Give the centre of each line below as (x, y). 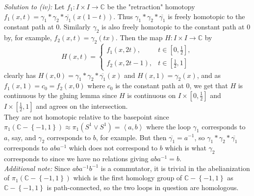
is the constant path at (150, 86)
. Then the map (139, 37)
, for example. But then (131, 137)
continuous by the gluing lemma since (61, 95)
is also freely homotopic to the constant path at (173, 27)
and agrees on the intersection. (82, 106)
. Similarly (75, 27)
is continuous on (152, 95)
